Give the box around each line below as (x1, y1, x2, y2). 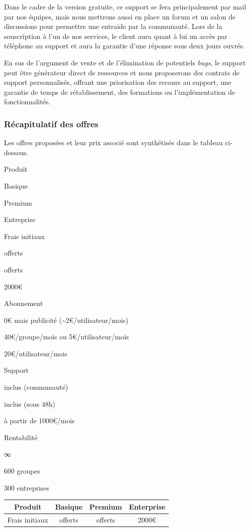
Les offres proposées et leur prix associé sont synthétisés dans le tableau (4, 137, 223, 148)
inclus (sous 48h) (4, 398, 55, 409)
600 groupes (4, 466, 40, 476)
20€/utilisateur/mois (4, 348, 68, 358)
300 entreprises (4, 482, 49, 493)
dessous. (4, 147, 29, 157)
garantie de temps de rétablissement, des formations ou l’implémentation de (4, 86, 236, 97)
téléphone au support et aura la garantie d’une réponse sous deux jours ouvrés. (4, 40, 245, 51)
